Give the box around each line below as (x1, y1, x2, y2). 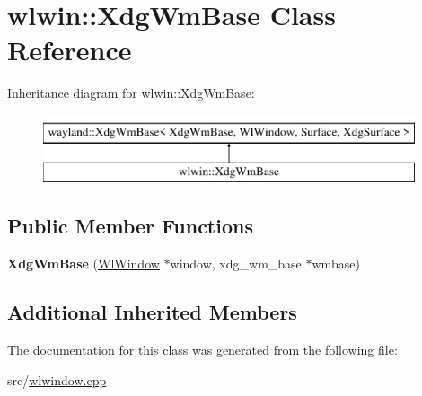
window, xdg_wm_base (170, 254, 302, 273)
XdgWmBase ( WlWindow (7, 254, 160, 273)
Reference (7, 31, 132, 68)
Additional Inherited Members (7, 298, 297, 326)
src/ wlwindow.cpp (7, 370, 107, 389)
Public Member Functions (7, 212, 253, 240)
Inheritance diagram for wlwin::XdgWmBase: (7, 84, 255, 102)
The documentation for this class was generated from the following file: (7, 340, 398, 359)
